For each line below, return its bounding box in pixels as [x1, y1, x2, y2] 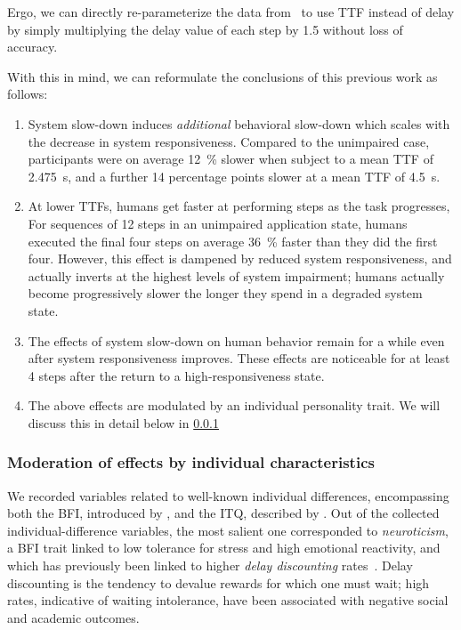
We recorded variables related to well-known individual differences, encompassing [7, 486, 449, 505]
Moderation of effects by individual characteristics [7, 451, 375, 473]
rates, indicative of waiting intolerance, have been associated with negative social [7, 591, 449, 610]
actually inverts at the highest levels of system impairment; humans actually [28, 266, 445, 285]
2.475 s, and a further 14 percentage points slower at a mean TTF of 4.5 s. [28, 166, 441, 185]
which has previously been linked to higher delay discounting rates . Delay [7, 556, 413, 575]
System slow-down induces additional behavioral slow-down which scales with [28, 114, 450, 133]
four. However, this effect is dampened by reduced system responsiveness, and [28, 249, 452, 268]
